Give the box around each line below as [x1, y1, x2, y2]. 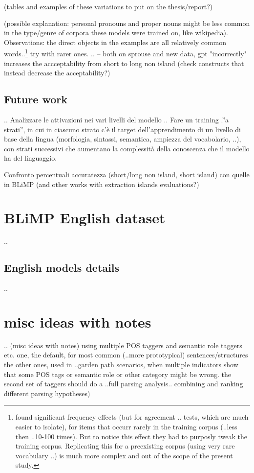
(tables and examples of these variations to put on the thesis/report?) [4, 1, 213, 11]
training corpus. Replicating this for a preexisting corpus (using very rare [15, 441, 235, 451]
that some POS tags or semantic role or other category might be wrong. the [4, 369, 231, 379]
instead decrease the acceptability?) [4, 68, 110, 78]
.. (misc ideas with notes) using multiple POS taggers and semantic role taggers [4, 340, 242, 350]
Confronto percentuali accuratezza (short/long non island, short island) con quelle [4, 169, 250, 179]
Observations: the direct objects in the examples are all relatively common [4, 37, 227, 47]
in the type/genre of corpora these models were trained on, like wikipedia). [4, 27, 228, 38]
